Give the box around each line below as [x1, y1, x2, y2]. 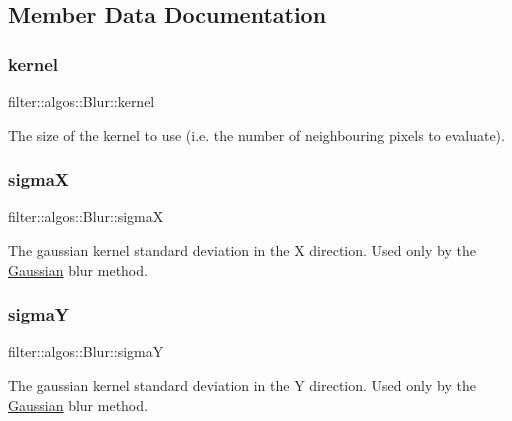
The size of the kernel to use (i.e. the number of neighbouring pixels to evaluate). [8, 124, 505, 145]
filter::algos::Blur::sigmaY [8, 341, 164, 362]
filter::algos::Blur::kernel [8, 91, 155, 111]
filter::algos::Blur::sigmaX [8, 206, 164, 227]
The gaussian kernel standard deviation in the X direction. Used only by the [8, 240, 476, 260]
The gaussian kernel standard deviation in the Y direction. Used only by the [8, 375, 476, 395]
